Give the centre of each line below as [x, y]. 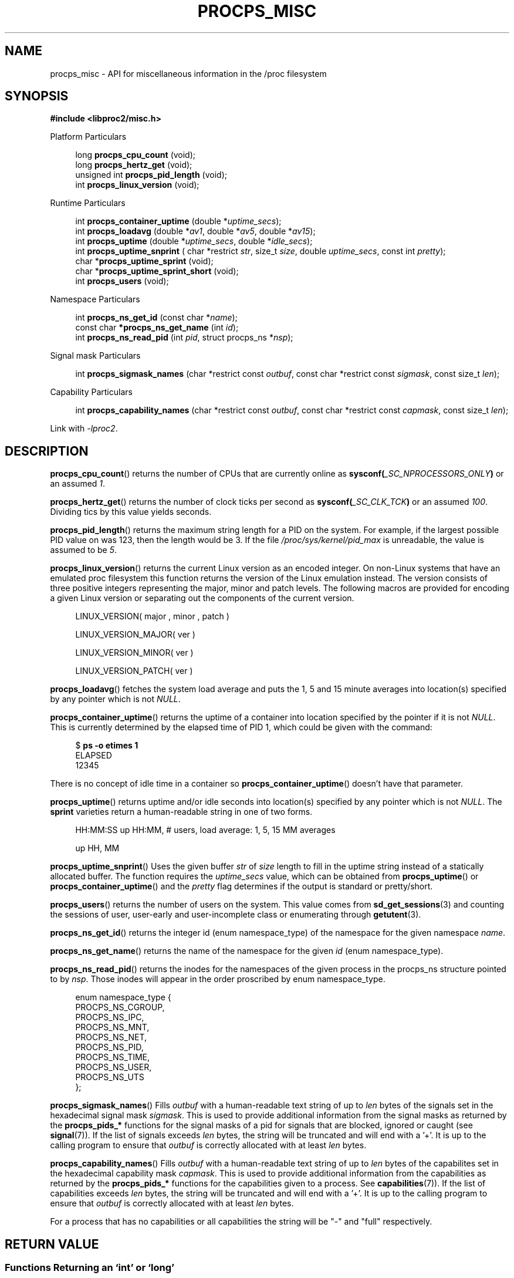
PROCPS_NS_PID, [109, 1047]
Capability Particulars [91, 392]
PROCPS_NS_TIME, [113, 1057]
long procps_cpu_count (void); [136, 155]
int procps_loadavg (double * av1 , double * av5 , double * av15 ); [195, 231]
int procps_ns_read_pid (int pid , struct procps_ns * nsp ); [184, 338]
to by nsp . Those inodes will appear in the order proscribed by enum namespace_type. [218, 979]
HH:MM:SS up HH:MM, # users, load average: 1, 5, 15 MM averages [205, 830]
